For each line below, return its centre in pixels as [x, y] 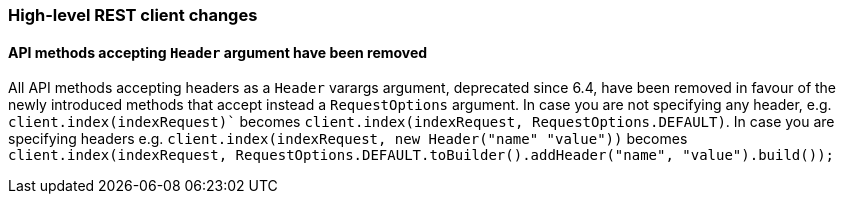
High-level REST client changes [133, 15]
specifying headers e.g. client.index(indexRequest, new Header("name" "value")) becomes [348, 139]
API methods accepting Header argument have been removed [218, 52]
